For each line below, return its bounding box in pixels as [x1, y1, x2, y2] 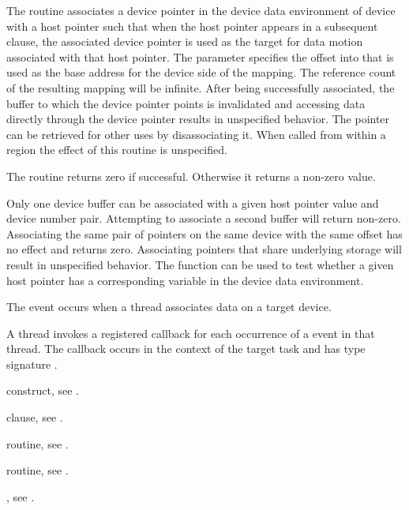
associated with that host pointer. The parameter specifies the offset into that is [6, 48, 394, 65]
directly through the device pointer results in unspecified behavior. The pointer [6, 111, 390, 127]
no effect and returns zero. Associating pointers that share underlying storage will [6, 241, 402, 257]
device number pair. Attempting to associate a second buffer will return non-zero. [6, 210, 401, 227]
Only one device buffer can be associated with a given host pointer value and [6, 194, 379, 211]
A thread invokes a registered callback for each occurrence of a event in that [6, 324, 375, 341]
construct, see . [6, 382, 79, 399]
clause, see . [6, 409, 63, 426]
